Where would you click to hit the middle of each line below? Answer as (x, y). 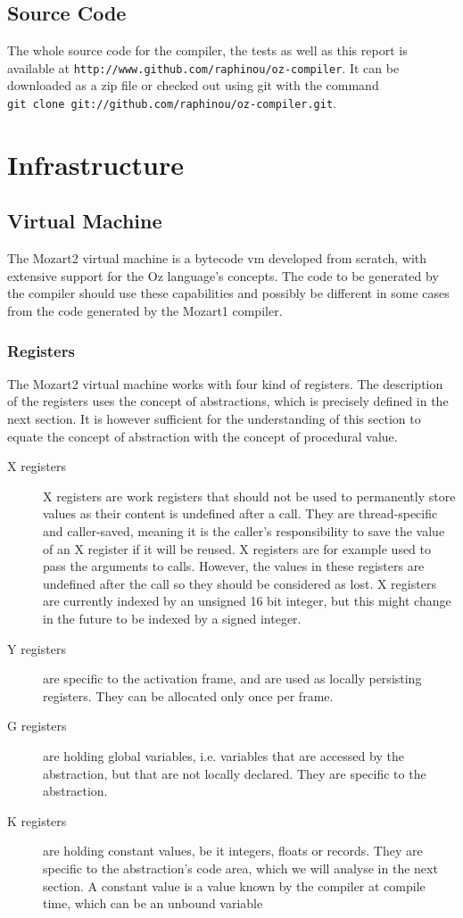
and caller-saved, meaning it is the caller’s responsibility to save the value (244, 531)
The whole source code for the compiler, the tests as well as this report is (207, 50)
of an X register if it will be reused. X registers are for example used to (237, 548)
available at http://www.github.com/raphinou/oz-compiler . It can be (203, 67)
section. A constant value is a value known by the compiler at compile (234, 885)
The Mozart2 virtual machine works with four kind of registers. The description (225, 383)
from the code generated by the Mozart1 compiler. (145, 311)
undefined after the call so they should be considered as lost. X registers (240, 583)
